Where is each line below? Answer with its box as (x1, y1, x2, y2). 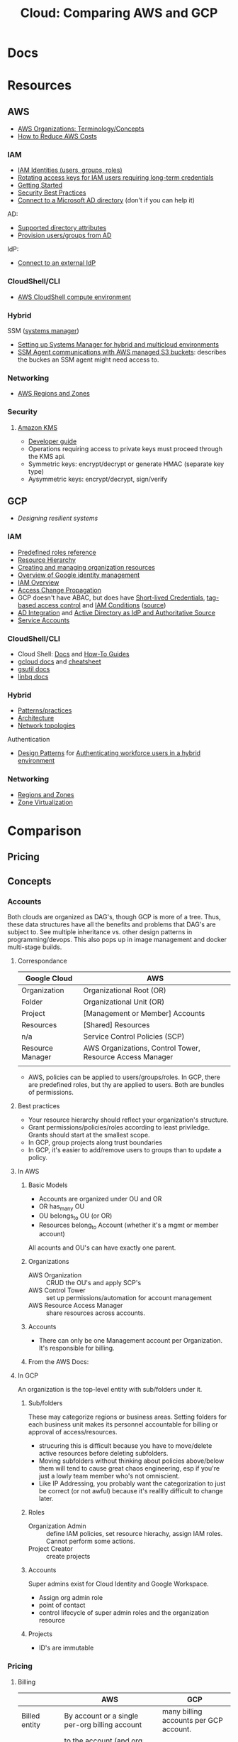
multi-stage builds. (7, 943, 62, 951)
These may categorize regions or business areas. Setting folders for (28, 1412, 227, 1422)
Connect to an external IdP (17, 259, 96, 267)
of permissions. (28, 1088, 74, 1096)
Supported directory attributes (17, 224, 107, 232)
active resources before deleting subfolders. (38, 1449, 169, 1458)
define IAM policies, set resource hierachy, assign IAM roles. (45, 1530, 223, 1538)
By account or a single (64, 1711, 139, 1721)
